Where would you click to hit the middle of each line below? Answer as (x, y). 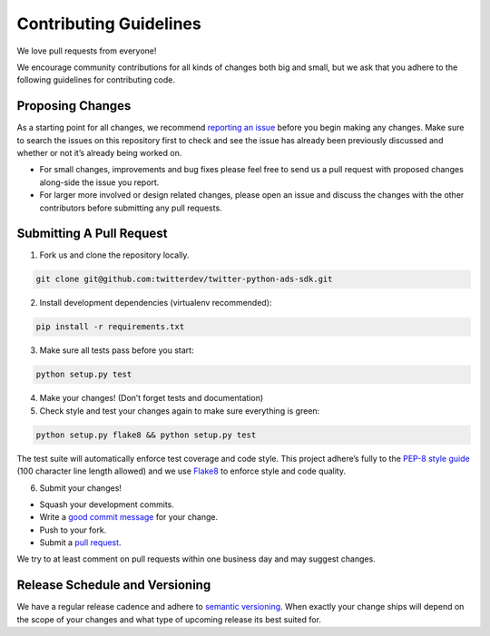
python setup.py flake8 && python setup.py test (146, 435)
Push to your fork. (73, 530)
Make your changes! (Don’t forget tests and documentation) (152, 398)
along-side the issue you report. (99, 182)
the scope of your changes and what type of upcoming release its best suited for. (169, 619)
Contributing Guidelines (109, 24)
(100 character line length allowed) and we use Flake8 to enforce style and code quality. (181, 471)
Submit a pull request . (80, 543)
